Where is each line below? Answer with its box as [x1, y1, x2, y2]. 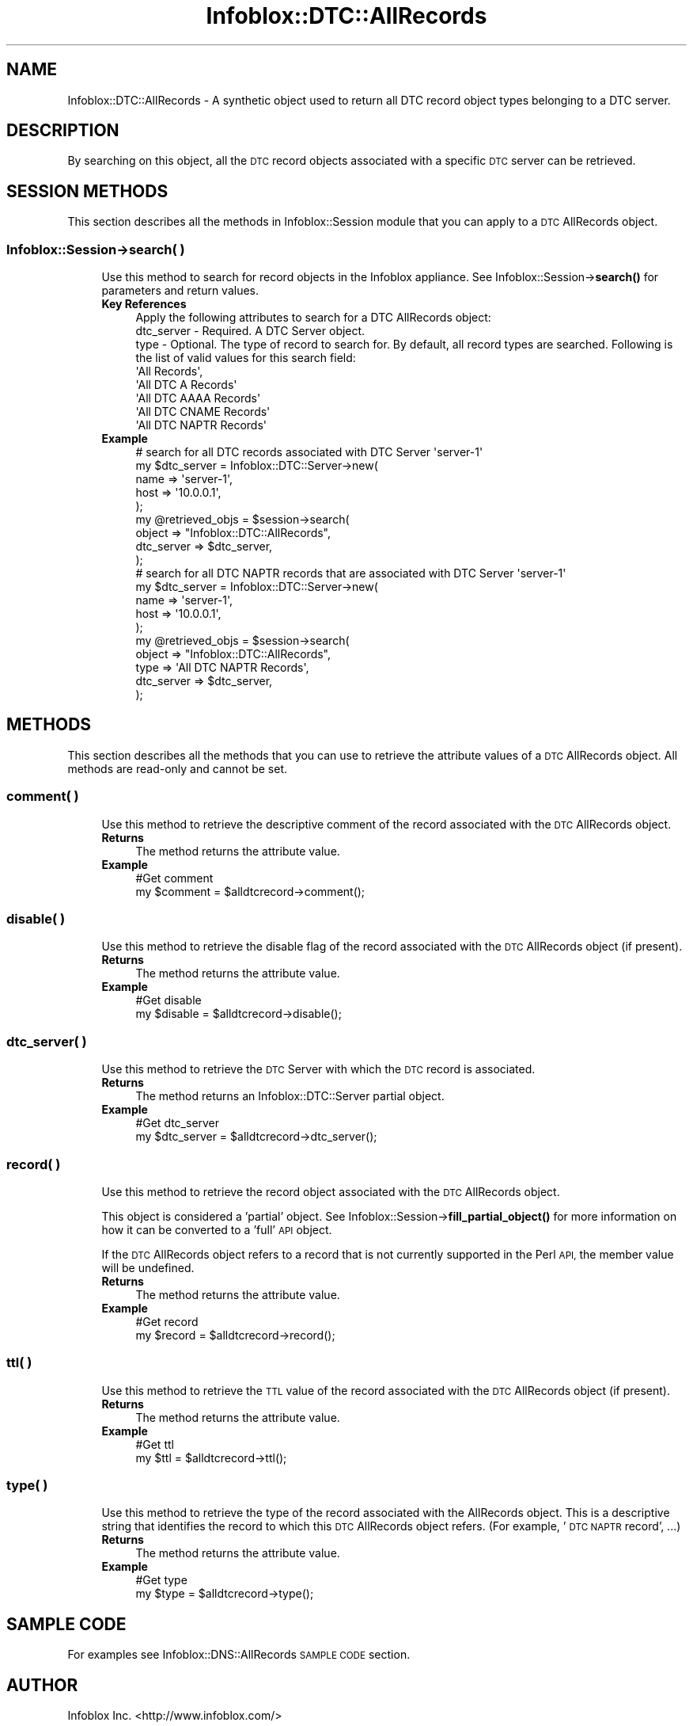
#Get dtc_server [135, 1116, 220, 1130]
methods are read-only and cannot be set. [67, 761, 288, 775]
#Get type [135, 1573, 187, 1587]
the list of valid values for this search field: [135, 351, 356, 365]
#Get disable [135, 993, 202, 1008]
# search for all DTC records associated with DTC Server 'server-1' [135, 445, 483, 459]
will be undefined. [101, 1260, 195, 1274]
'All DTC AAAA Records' [135, 391, 261, 406]
